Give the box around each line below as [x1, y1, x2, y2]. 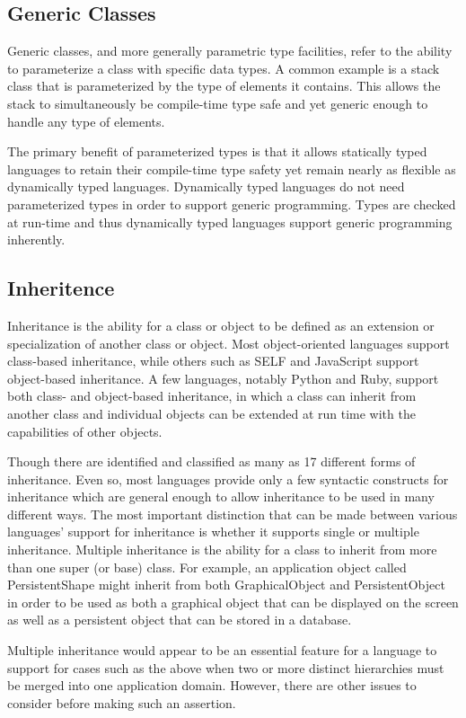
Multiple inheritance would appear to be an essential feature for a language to [7, 641, 437, 660]
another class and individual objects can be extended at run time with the [7, 403, 416, 422]
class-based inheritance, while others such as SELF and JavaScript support [7, 351, 419, 370]
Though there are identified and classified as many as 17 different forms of [7, 452, 416, 471]
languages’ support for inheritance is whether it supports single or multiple [7, 522, 419, 541]
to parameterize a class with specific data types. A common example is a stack [7, 58, 440, 77]
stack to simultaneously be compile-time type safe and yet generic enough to [7, 93, 428, 112]
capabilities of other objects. [7, 421, 163, 440]
